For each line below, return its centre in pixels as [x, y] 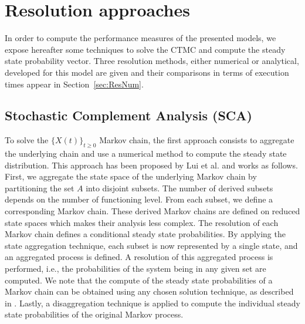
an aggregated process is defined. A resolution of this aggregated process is [139, 257]
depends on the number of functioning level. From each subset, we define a [139, 199]
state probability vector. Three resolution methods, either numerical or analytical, [152, 61]
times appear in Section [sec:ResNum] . [74, 84]
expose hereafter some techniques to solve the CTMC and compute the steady [145, 49]
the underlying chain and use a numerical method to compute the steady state [146, 153]
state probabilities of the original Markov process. [94, 314]
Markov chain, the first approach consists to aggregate [197, 140]
